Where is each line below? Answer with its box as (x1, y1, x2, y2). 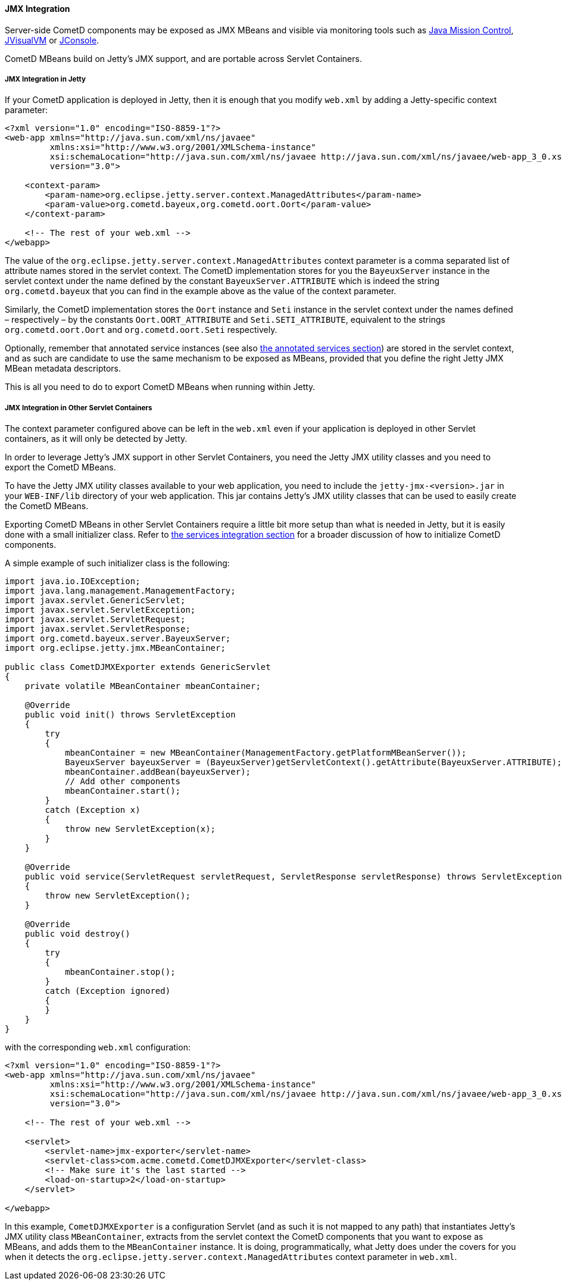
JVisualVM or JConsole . (5, 35, 99, 45)
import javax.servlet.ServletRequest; (5, 615, 186, 625)
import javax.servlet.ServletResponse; (5, 624, 191, 634)
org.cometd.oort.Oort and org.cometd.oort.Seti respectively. (5, 325, 277, 335)
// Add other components (65, 776, 181, 787)
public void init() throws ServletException (24, 710, 236, 720)
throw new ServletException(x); (65, 824, 216, 834)
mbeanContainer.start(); (65, 786, 181, 796)
